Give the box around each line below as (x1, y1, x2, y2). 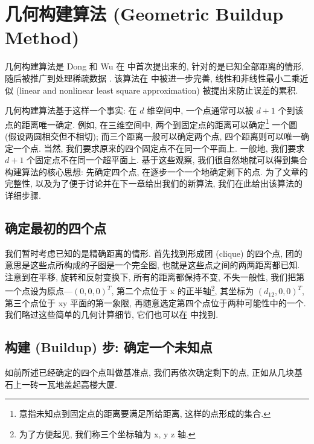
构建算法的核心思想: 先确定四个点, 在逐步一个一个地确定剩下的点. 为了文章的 (5, 165, 308, 178)
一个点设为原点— (5, 285, 72, 297)
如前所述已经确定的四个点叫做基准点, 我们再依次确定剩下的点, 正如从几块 (5, 366, 295, 379)
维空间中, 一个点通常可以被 (147, 104, 254, 117)
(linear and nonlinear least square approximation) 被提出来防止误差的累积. (16, 83, 298, 96)
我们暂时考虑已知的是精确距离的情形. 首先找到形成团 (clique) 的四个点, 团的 (5, 246, 303, 259)
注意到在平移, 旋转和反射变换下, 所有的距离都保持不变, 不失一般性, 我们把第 (5, 270, 305, 283)
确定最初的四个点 (5, 218, 106, 237)
